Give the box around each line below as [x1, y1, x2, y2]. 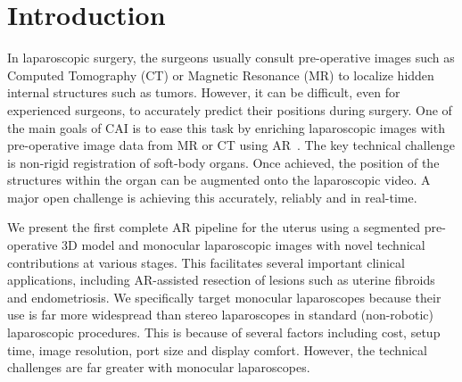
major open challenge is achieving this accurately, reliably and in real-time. [7, 187, 417, 206]
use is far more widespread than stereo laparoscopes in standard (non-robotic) [7, 305, 433, 324]
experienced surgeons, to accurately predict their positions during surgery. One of [7, 100, 452, 119]
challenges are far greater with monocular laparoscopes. [7, 358, 310, 377]
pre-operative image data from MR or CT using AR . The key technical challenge [7, 136, 455, 154]
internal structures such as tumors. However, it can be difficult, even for [7, 83, 400, 102]
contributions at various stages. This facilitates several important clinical [7, 253, 405, 271]
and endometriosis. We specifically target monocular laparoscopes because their [7, 287, 441, 306]
